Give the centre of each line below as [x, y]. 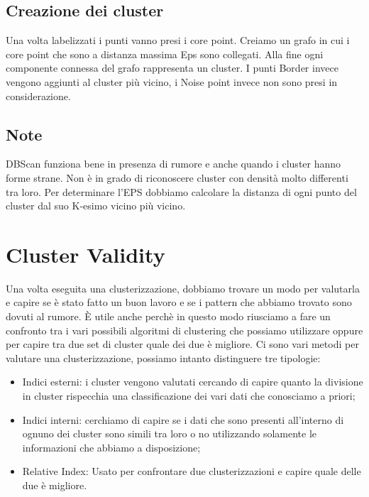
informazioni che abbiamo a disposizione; [111, 447]
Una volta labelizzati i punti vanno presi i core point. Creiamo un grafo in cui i [178, 40]
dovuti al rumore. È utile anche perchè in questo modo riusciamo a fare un [168, 316]
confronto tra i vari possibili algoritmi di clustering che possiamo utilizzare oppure [184, 330]
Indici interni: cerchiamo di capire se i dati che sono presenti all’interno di [183, 419]
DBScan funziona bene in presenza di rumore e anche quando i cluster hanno [174, 164]
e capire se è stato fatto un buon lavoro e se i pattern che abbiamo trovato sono [179, 302]
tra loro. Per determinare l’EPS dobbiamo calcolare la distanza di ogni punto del [181, 191]
